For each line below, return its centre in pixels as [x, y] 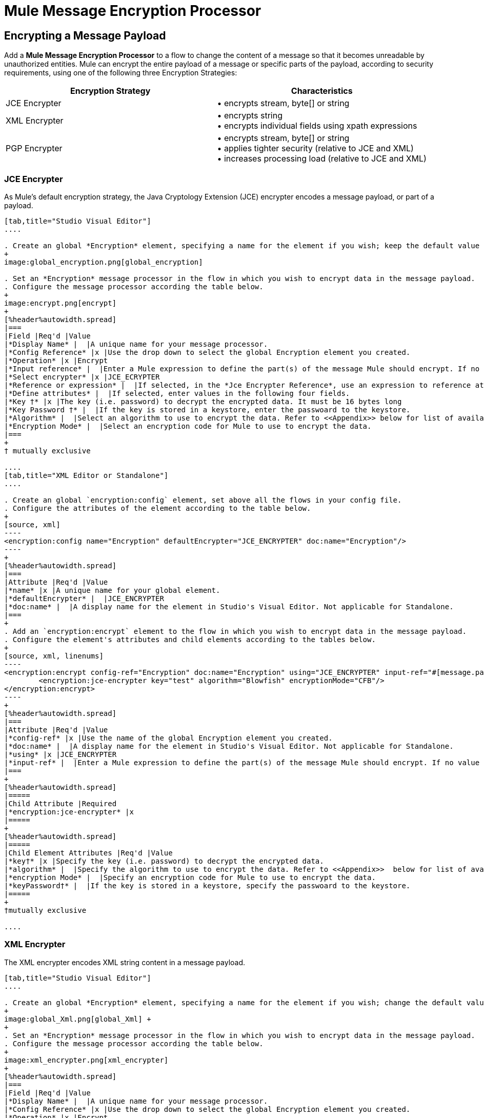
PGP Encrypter [34, 148]
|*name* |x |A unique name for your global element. [112, 590]
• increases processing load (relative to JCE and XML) [322, 159]
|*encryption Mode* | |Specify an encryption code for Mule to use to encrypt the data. [190, 877]
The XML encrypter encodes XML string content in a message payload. [125, 962]
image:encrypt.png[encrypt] [60, 303]
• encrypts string [250, 116]
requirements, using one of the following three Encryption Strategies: [121, 73]
